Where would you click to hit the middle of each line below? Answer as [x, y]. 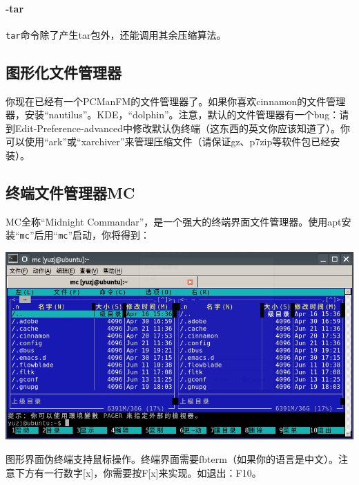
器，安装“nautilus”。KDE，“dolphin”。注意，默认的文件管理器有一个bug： [173, 115]
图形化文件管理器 [64, 72]
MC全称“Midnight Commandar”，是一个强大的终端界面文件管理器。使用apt [174, 221]
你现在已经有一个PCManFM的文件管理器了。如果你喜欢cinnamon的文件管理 [176, 101]
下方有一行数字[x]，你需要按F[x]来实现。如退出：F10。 [138, 472]
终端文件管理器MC [70, 193]
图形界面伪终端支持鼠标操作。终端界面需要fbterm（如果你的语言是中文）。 [172, 459]
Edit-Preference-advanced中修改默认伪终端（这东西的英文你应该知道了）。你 [183, 128]
